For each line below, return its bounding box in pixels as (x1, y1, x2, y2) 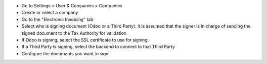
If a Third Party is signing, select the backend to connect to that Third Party (21, 44, 175, 50)
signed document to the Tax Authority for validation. (21, 30, 128, 36)
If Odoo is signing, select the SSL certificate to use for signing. (21, 37, 149, 43)
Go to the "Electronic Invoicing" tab (21, 16, 93, 22)
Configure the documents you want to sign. (21, 50, 110, 56)
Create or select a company (21, 10, 79, 16)
